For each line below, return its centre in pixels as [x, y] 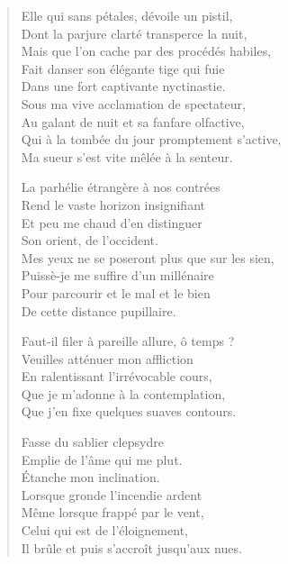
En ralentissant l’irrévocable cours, [117, 376]
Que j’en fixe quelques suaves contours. [129, 411]
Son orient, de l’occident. [90, 240]
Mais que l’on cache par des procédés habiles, [146, 51]
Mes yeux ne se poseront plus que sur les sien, [148, 257]
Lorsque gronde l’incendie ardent [112, 494]
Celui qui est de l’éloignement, [104, 530]
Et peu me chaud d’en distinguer [112, 222]
